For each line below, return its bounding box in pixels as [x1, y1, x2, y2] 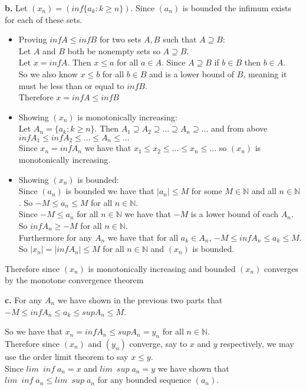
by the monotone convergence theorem [5, 274, 144, 286]
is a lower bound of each [190, 208, 279, 220]
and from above [210, 122, 268, 135]
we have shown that [157, 362, 229, 374]
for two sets [99, 33, 142, 45]
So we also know [18, 67, 78, 80]
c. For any [5, 293, 42, 306]
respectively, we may [220, 337, 294, 349]
